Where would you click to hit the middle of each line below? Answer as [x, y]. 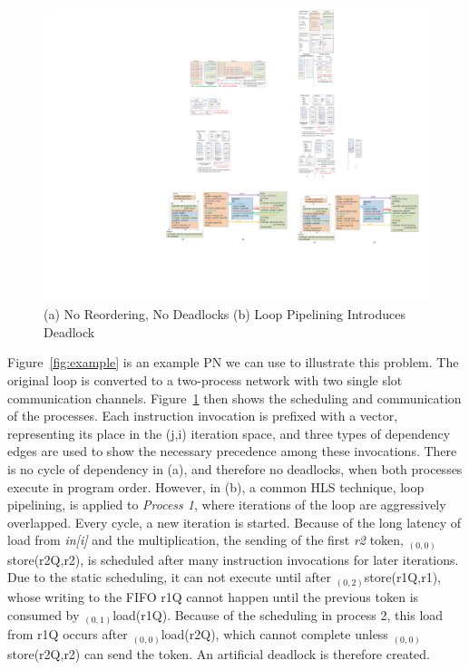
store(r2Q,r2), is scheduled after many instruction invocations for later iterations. [233, 559]
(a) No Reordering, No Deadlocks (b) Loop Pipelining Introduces [225, 314]
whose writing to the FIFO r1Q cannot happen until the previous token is [213, 596]
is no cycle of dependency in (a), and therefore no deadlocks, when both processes [235, 468]
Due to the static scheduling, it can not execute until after [169, 577]
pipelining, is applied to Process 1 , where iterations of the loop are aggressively [227, 505]
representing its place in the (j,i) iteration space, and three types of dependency [229, 433]
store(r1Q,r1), [402, 577]
